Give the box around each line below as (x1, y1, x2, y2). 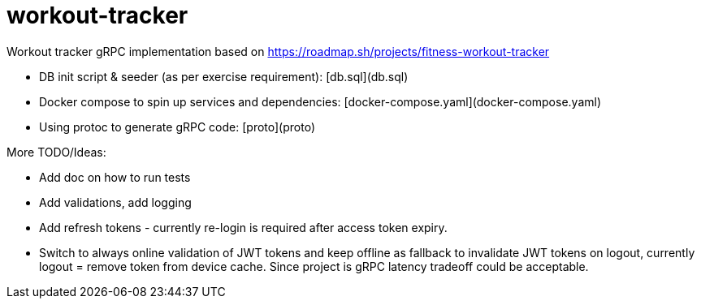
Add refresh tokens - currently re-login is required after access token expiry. (39, 220, 448, 234)
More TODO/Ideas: (6, 144, 106, 159)
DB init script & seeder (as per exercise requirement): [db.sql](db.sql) (39, 69, 409, 84)
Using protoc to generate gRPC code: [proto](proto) (39, 119, 315, 134)
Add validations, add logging (39, 195, 192, 209)
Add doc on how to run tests (39, 170, 191, 184)
